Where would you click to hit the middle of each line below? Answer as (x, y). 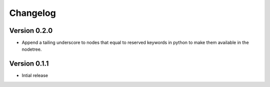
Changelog (32, 13)
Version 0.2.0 (31, 31)
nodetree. (32, 49)
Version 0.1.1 (29, 64)
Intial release (35, 76)
